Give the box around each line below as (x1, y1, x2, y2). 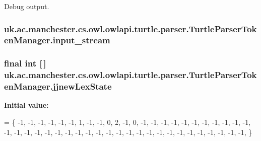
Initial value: (4, 100, 49, 110)
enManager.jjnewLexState (4, 80, 112, 93)
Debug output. (4, 1, 49, 11)
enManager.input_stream (4, 34, 110, 46)
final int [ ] (4, 57, 46, 69)
